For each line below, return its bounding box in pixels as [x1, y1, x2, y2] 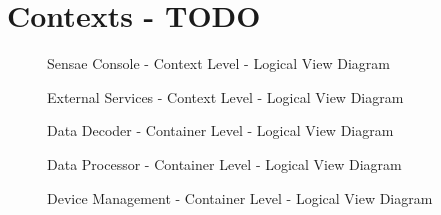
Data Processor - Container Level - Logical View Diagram [47, 153, 402, 174]
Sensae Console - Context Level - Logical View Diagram [47, 53, 390, 74]
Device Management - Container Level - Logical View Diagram [47, 187, 433, 208]
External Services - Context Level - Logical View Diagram [47, 86, 404, 107]
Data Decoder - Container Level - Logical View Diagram [47, 120, 394, 141]
